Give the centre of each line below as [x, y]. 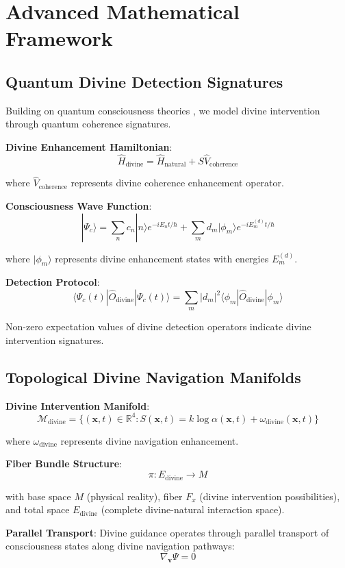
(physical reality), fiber [135, 496]
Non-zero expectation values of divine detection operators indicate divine [158, 326]
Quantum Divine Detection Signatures [144, 81]
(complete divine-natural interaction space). [193, 509]
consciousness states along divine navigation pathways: [120, 546]
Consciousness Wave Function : [79, 206]
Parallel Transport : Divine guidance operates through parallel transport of [167, 532]
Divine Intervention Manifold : [78, 405]
